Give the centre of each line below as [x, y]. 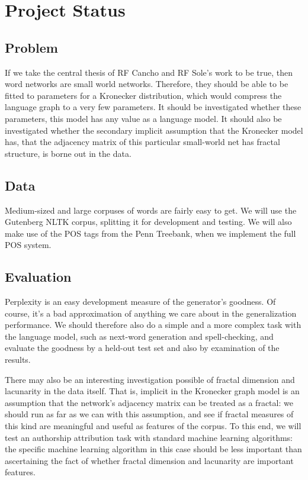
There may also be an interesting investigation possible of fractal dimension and [150, 379]
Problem [31, 47]
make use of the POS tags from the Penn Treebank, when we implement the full [150, 233]
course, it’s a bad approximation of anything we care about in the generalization [151, 313]
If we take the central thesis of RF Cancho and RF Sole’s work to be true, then [149, 72]
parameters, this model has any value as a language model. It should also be [143, 118]
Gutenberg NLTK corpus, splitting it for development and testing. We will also [148, 222]
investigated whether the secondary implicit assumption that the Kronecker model [154, 130]
